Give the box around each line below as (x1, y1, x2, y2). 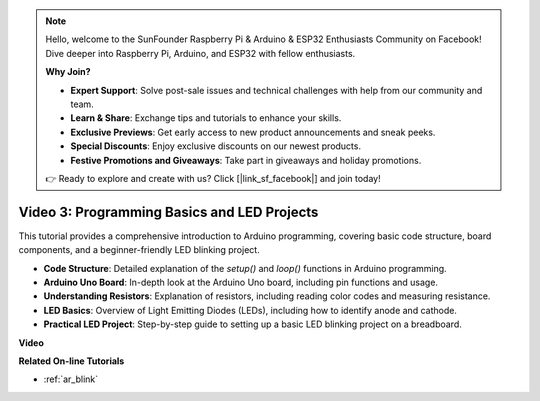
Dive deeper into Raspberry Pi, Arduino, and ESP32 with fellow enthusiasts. (45, 47, 356, 59)
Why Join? (45, 66, 91, 78)
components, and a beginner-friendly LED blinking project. (18, 244, 260, 256)
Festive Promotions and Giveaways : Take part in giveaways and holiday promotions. (70, 154, 422, 166)
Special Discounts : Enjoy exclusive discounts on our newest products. (70, 140, 362, 152)
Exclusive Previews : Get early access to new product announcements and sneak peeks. (70, 126, 436, 138)
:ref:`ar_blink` (43, 373, 99, 385)
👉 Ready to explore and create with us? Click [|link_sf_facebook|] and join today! (45, 172, 381, 184)
